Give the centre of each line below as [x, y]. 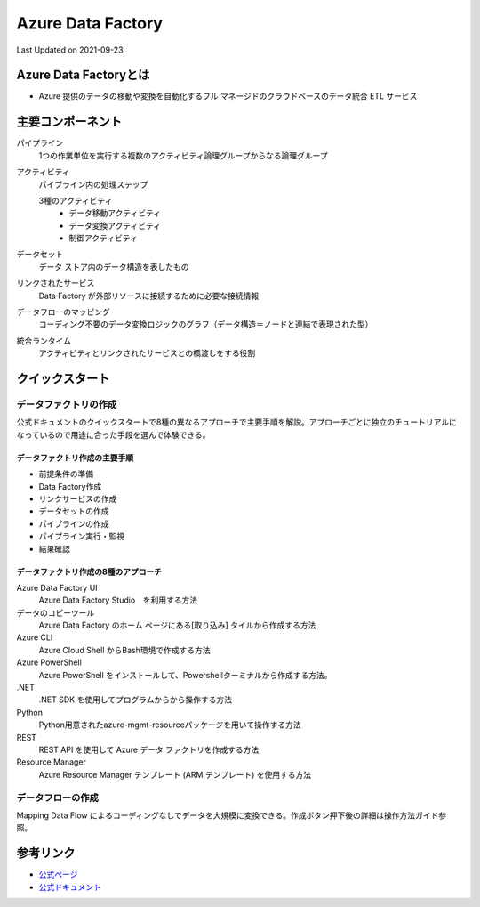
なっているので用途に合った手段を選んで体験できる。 [113, 434]
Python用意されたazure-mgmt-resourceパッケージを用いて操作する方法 [170, 725]
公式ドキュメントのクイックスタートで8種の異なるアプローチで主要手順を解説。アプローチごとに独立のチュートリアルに [237, 422]
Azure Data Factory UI [57, 587]
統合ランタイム [44, 340]
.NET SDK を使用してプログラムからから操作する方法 [136, 700]
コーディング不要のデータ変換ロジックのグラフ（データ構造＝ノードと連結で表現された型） [206, 324]
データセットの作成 [74, 511]
